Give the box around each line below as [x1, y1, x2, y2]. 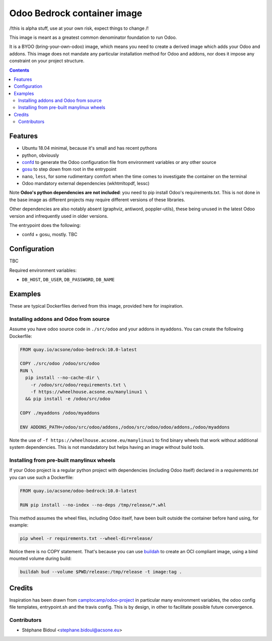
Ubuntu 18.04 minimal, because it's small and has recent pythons [22, 145, 157, 151]
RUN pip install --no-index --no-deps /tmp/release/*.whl [20, 502, 166, 508]
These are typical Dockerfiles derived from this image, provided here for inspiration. [9, 303, 184, 309]
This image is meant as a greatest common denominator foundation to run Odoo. [9, 34, 177, 40]
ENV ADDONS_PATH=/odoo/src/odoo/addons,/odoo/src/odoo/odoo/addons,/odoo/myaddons [20, 424, 230, 430]
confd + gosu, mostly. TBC [22, 231, 78, 238]
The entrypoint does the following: [9, 222, 81, 228]
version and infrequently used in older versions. [9, 213, 108, 219]
